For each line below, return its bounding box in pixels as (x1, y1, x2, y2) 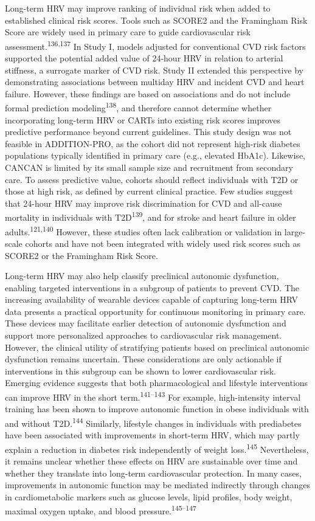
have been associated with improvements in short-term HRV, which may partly (5, 429, 300, 441)
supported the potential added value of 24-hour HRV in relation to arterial (5, 52, 283, 64)
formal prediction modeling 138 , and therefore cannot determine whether (5, 100, 272, 114)
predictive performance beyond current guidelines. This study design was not (5, 125, 292, 138)
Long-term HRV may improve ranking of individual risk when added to (5, 2, 271, 14)
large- (284, 225, 306, 238)
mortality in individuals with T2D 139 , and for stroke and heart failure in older (5, 209, 296, 224)
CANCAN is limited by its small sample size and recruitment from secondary (5, 161, 293, 174)
